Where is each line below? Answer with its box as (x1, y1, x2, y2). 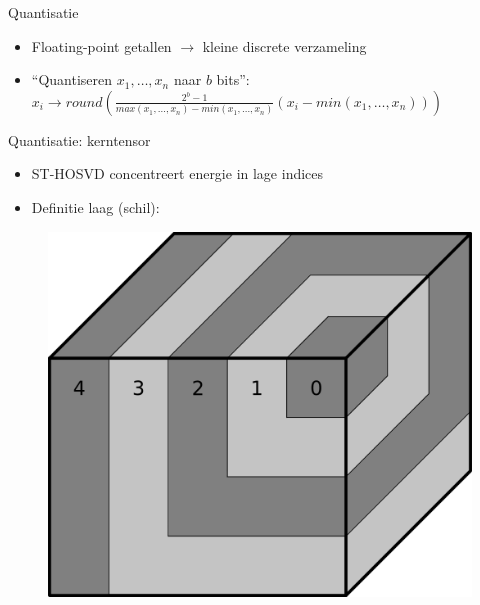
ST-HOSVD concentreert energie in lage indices (31, 163, 324, 184)
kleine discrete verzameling (202, 35, 367, 56)
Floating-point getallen (31, 35, 172, 56)
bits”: (216, 69, 250, 90)
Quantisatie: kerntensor (8, 129, 151, 150)
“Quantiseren (31, 69, 113, 90)
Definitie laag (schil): (31, 196, 160, 217)
